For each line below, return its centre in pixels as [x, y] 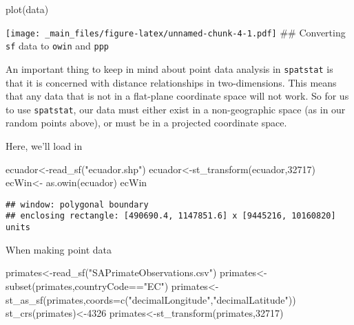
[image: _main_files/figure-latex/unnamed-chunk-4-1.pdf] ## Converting [176, 32]
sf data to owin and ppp [58, 46]
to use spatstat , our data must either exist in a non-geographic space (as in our [176, 109]
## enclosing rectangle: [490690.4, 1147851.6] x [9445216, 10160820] [171, 216]
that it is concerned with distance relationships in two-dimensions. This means [171, 82]
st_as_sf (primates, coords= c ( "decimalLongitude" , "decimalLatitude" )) [151, 299]
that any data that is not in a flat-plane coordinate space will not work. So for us [177, 96]
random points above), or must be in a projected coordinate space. [146, 123]
